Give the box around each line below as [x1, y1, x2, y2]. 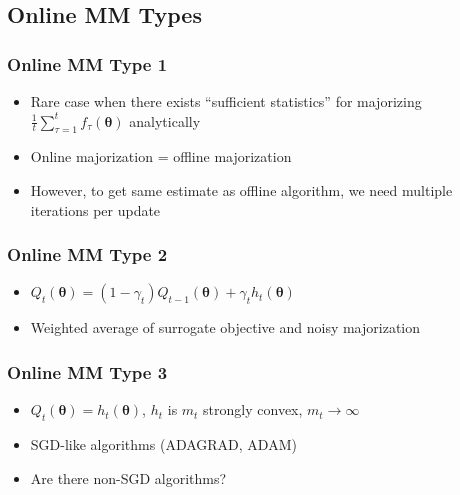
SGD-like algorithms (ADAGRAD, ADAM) [30, 434, 297, 454]
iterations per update [30, 199, 161, 220]
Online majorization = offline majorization [30, 146, 292, 167]
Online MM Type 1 [7, 51, 168, 76]
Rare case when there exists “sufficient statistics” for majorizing [30, 91, 422, 111]
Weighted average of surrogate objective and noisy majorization [30, 317, 421, 338]
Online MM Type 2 [7, 242, 168, 267]
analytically [129, 110, 201, 131]
